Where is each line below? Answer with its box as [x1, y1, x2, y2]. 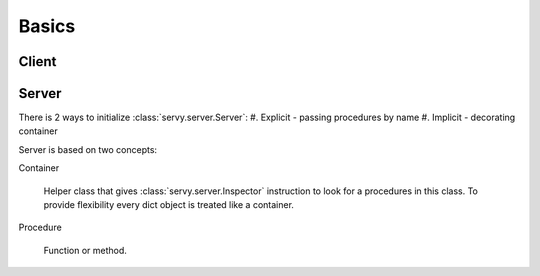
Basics [18, 15, 76, 37]
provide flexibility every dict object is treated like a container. [43, 199, 295, 211]
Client [18, 53, 57, 70]
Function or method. [43, 244, 127, 256]
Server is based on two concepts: [18, 143, 158, 155]
